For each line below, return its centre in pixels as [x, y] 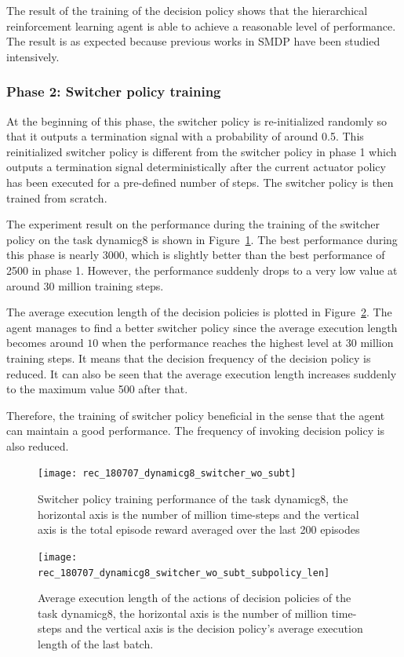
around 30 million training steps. [85, 285]
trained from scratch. [57, 197]
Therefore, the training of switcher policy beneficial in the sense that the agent [196, 415]
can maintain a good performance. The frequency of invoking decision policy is [196, 431]
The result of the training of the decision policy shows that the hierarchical [187, 10]
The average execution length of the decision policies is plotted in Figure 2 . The [199, 312]
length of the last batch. [96, 644]
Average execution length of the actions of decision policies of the [195, 598]
